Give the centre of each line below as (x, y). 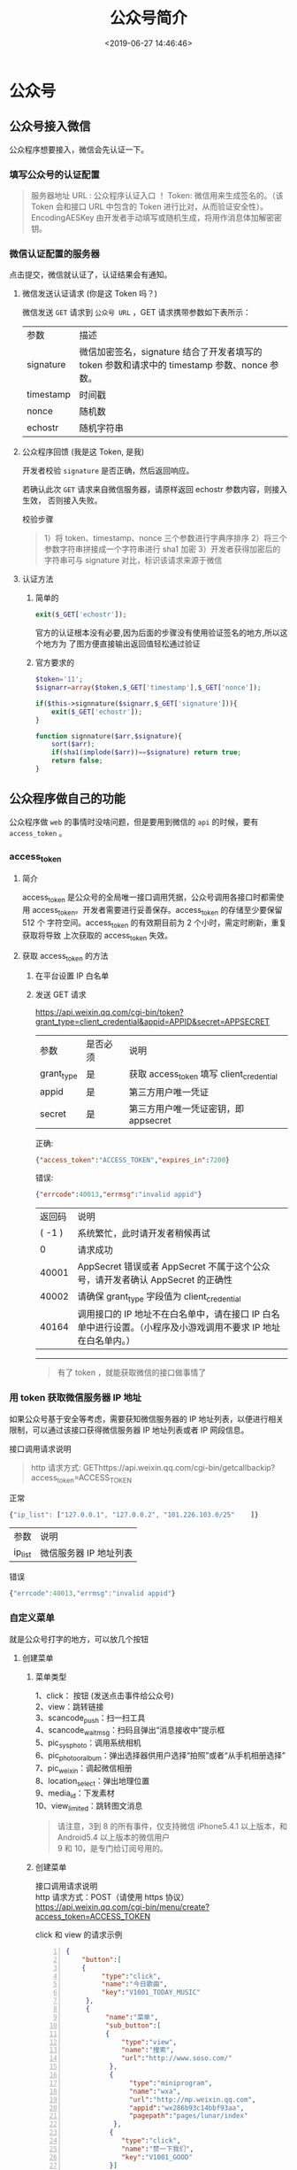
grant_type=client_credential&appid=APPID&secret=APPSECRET (152, 1022)
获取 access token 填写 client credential (203, 1075)
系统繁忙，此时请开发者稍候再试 (144, 1233)
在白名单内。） (106, 1340)
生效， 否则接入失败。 (62, 500)
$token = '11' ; (59, 680)
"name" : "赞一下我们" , (157, 2149)
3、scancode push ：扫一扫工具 (90, 1718)
